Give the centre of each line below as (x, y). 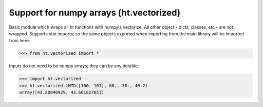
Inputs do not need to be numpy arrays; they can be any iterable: (74, 66)
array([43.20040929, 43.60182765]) (62, 92)
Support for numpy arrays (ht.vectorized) (95, 13)
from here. (19, 41)
